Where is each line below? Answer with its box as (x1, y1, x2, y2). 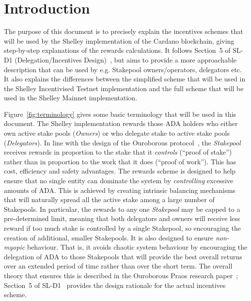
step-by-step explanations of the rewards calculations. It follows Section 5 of (4, 45, 231, 55)
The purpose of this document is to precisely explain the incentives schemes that (4, 26, 243, 36)
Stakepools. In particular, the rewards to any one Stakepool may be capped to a (4, 204, 240, 214)
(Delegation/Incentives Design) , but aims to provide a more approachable (15, 54, 237, 64)
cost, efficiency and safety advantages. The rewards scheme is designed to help (4, 166, 236, 176)
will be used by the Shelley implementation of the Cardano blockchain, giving (4, 35, 235, 46)
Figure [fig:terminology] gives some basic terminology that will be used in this (4, 109, 236, 119)
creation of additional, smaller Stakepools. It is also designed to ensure (4, 232, 214, 242)
